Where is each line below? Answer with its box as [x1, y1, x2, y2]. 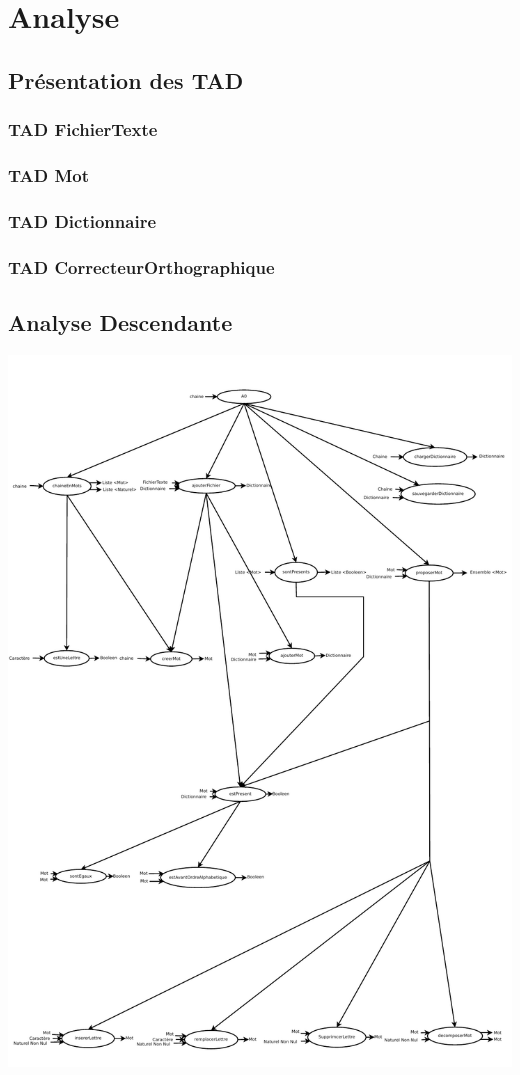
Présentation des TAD [8, 64, 244, 95]
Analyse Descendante [8, 306, 233, 337]
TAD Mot [8, 162, 90, 187]
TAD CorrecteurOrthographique [8, 254, 275, 279]
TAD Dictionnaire [8, 208, 157, 233]
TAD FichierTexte [8, 117, 158, 142]
